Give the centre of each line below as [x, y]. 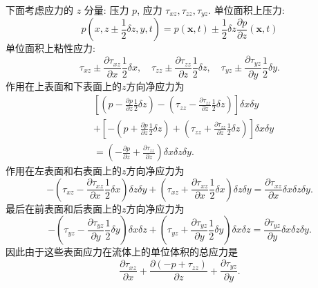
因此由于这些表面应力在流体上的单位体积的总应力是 [122, 252]
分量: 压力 [106, 10]
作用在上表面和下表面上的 [64, 85]
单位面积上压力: [249, 10]
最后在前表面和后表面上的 [64, 208]
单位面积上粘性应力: [50, 48]
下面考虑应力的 [39, 10]
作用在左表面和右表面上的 [64, 171]
